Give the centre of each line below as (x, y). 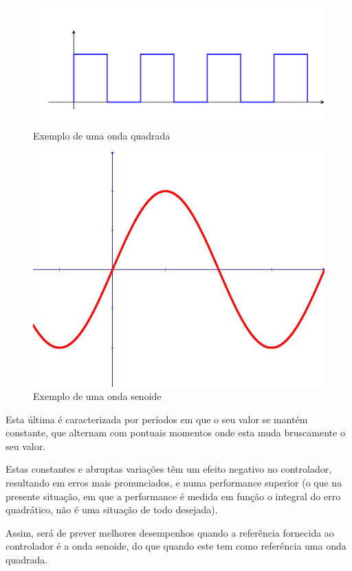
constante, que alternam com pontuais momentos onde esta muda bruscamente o (175, 433)
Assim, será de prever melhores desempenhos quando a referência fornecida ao (170, 532)
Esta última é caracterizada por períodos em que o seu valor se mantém (157, 419)
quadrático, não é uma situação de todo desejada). (112, 510)
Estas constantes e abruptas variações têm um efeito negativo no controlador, (169, 469)
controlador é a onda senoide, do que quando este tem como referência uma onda (176, 546)
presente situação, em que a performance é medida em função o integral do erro (173, 496)
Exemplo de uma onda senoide (97, 396)
